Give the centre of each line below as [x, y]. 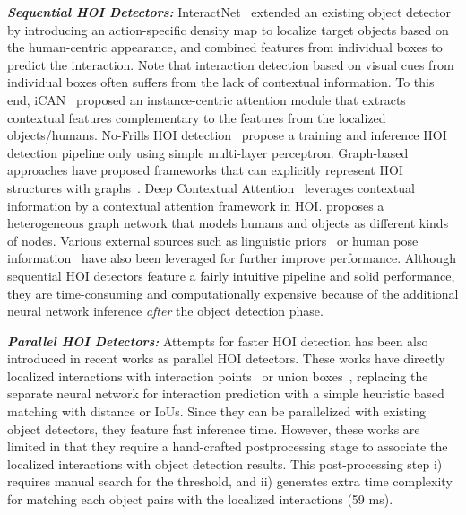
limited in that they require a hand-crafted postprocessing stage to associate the [228, 446]
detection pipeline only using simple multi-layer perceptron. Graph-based [208, 152]
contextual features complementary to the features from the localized [197, 117]
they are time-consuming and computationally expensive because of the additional [233, 293]
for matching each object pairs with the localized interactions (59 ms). [200, 499]
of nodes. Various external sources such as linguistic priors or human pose [213, 240]
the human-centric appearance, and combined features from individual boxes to [225, 47]
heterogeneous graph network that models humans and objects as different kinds [228, 223]
